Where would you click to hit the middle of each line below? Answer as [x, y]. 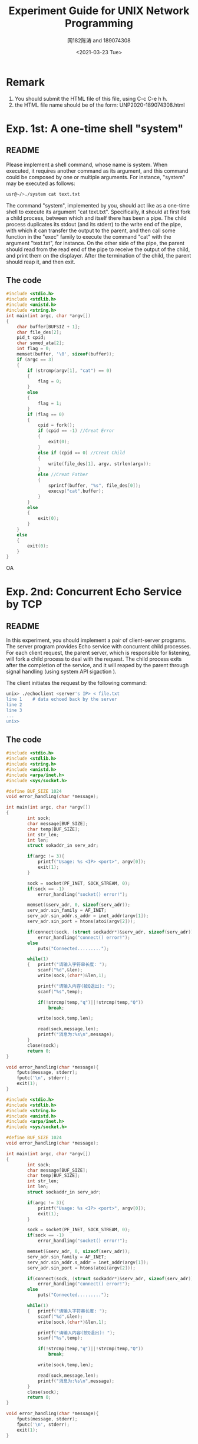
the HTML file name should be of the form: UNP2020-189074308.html [100, 105]
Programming [99, 23]
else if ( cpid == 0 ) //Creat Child [81, 453]
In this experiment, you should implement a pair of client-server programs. [96, 640]
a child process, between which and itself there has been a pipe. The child [96, 218]
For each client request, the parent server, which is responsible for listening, [98, 653]
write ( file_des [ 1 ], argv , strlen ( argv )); [100, 464]
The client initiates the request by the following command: [77, 683]
